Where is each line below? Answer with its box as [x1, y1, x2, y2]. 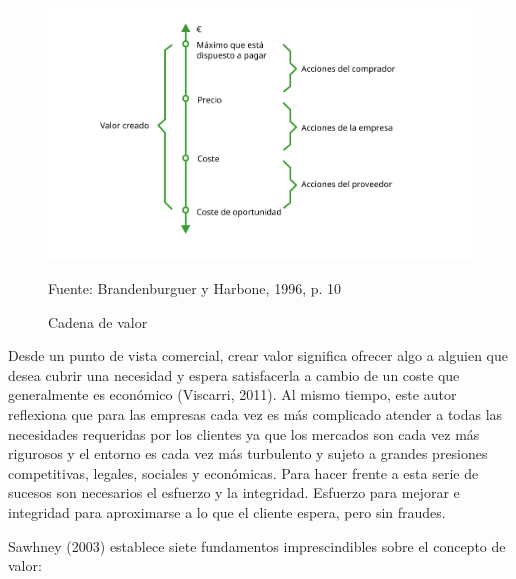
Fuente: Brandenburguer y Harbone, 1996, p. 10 [48, 278, 342, 299]
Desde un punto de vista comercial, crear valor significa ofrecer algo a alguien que [8, 345, 508, 366]
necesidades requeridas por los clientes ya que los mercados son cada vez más [8, 423, 480, 444]
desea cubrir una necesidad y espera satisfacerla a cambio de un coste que [8, 364, 460, 385]
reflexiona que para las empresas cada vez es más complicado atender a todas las [8, 404, 503, 425]
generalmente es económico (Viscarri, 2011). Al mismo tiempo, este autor [8, 384, 457, 405]
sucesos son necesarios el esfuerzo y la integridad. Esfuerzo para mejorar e [8, 482, 460, 503]
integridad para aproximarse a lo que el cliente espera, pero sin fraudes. [8, 502, 446, 523]
